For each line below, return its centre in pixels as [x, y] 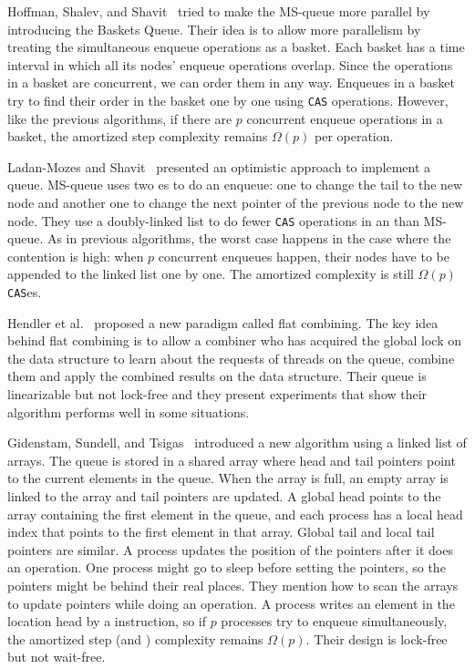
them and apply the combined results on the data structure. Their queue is [217, 376]
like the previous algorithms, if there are [120, 118]
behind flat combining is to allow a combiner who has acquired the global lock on [235, 340]
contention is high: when [76, 256]
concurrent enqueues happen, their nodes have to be [304, 256]
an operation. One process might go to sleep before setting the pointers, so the [227, 567]
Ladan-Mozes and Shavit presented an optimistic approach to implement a [219, 166]
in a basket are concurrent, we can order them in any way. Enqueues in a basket [231, 82]
